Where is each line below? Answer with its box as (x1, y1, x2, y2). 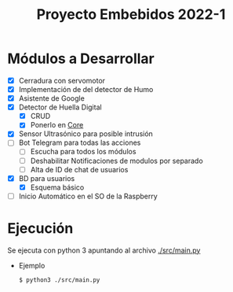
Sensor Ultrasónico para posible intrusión (18, 129, 154, 139)
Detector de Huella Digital (18, 102, 103, 112)
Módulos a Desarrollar (7, 50, 155, 68)
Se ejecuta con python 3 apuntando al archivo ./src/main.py (7, 246, 201, 255)
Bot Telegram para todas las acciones (18, 138, 141, 147)
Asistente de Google (18, 94, 86, 103)
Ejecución (7, 220, 74, 237)
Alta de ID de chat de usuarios (30, 164, 129, 174)
